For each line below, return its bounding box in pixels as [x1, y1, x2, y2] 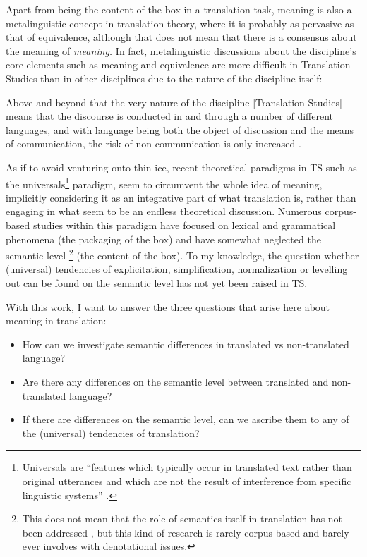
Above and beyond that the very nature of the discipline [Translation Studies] [6, 94, 342, 109]
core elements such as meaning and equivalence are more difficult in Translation [6, 57, 351, 72]
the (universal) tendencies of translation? [22, 425, 200, 440]
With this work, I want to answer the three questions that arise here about [6, 299, 330, 314]
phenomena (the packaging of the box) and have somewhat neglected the [6, 231, 321, 246]
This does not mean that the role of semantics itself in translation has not [22, 511, 343, 526]
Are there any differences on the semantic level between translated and [22, 374, 329, 388]
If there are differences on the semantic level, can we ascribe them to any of [22, 412, 349, 427]
